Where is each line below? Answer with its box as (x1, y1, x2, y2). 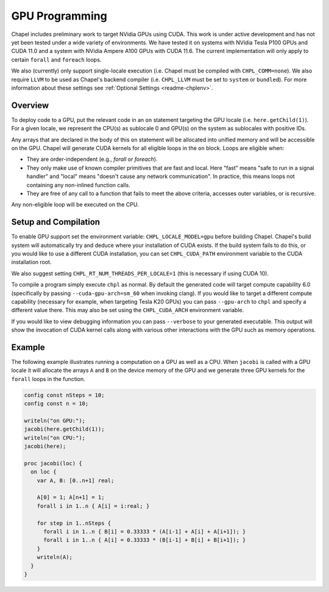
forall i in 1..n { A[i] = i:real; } (37, 502, 150, 509)
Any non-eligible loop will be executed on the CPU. (11, 201, 140, 209)
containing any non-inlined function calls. (26, 181, 131, 188)
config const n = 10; (24, 400, 89, 407)
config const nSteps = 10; (24, 391, 105, 399)
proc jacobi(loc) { (24, 460, 82, 466)
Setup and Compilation (11, 217, 101, 227)
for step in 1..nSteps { (37, 519, 111, 527)
